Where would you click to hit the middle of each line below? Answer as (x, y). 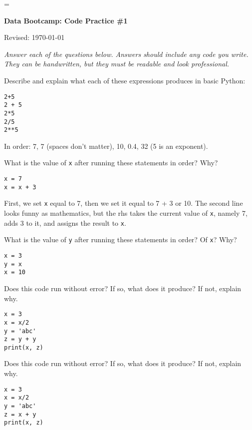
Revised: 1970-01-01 (34, 37)
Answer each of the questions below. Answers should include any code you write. (126, 54)
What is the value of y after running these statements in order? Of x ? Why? (121, 239)
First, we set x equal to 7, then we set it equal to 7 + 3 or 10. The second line (124, 203)
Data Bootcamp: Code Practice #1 (66, 20)
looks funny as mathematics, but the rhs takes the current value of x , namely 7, (126, 213)
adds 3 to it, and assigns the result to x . (65, 222)
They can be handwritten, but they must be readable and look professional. (117, 64)
